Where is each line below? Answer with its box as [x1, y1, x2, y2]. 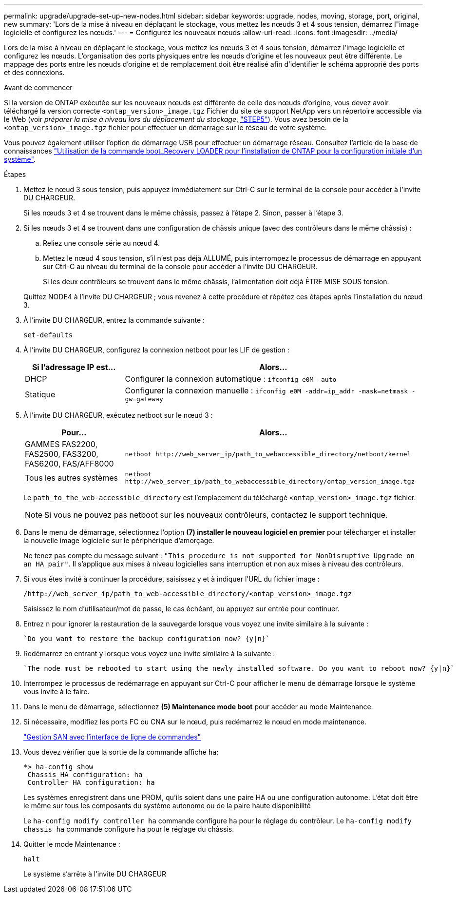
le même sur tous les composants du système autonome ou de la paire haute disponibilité [23, 801, 311, 810]
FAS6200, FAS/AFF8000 [25, 459, 114, 468]
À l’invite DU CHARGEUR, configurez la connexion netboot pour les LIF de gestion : [23, 346, 289, 354]
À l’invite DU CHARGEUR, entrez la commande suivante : [23, 316, 205, 324]
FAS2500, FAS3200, [25, 449, 98, 459]
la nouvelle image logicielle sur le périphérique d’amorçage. [23, 536, 214, 545]
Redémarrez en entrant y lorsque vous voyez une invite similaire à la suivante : [23, 649, 275, 658]
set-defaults [23, 331, 73, 339]
